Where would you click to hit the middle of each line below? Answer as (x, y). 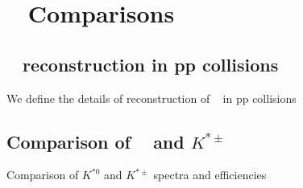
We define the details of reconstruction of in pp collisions (151, 98)
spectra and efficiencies (210, 175)
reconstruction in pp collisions (151, 64)
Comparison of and (95, 141)
